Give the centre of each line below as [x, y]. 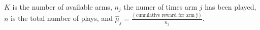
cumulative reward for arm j [167, 16]
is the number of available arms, [62, 7]
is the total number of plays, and [62, 18]
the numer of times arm [160, 7]
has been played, [231, 7]
